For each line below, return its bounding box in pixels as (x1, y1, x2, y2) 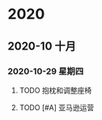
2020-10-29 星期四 (7, 66, 84, 77)
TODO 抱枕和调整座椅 (19, 85, 92, 95)
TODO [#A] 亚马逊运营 (19, 102, 95, 112)
